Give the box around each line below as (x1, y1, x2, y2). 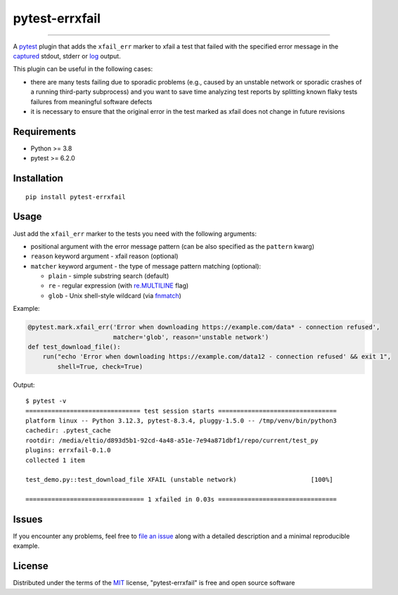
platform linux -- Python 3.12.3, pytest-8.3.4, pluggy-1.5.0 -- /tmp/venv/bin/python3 (25, 416, 338, 425)
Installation (13, 172, 63, 184)
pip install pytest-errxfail (25, 193, 126, 200)
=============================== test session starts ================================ (25, 407, 338, 415)
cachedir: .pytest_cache (25, 426, 111, 435)
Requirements (13, 125, 77, 137)
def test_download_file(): (27, 343, 121, 351)
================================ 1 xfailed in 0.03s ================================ (25, 496, 338, 504)
